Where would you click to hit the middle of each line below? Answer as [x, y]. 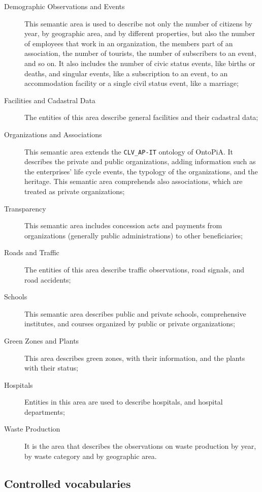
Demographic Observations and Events [64, 6]
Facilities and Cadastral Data [50, 100]
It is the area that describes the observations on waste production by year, [140, 446]
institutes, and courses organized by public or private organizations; [130, 324]
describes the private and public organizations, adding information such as [140, 161]
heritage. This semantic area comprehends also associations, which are [134, 181]
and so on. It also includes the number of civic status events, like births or [140, 63]
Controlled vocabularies [68, 483]
